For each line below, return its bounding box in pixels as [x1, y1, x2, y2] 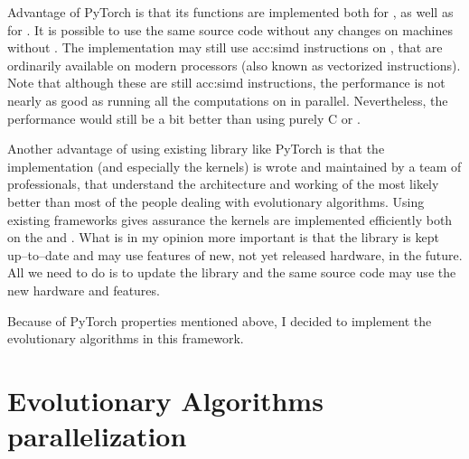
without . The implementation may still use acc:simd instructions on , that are [7, 38, 443, 57]
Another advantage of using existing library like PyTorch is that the [7, 139, 385, 158]
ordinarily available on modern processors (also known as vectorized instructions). [7, 55, 461, 74]
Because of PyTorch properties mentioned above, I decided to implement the [7, 311, 432, 330]
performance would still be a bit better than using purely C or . [7, 108, 361, 127]
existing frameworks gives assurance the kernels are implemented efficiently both [7, 210, 453, 229]
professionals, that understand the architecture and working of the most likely [7, 174, 439, 193]
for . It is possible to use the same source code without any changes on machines [7, 20, 453, 39]
